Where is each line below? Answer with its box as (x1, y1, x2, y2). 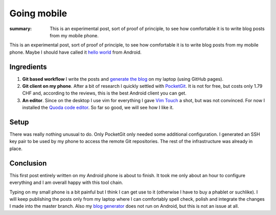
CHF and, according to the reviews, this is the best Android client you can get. (22, 90, 187, 97)
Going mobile (9, 8, 67, 19)
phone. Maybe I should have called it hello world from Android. (9, 49, 142, 55)
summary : (9, 26, 32, 32)
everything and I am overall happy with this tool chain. (9, 179, 123, 186)
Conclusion (9, 159, 47, 168)
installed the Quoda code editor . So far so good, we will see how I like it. (22, 105, 174, 111)
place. (9, 146, 23, 152)
